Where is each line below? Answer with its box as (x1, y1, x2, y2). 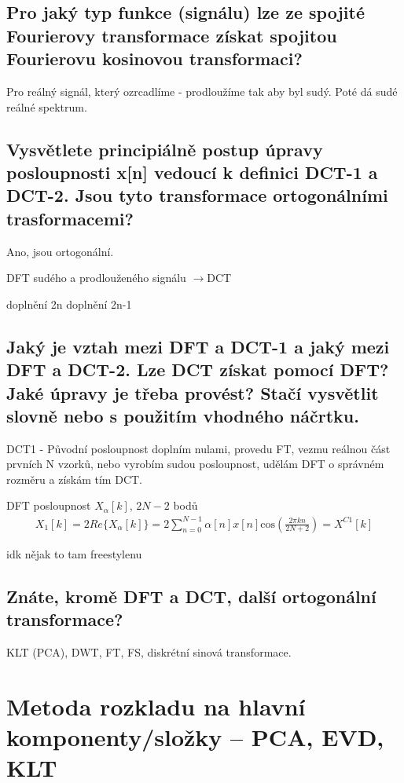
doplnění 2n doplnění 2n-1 (6, 295, 132, 312)
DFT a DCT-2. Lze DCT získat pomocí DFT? (6, 357, 389, 382)
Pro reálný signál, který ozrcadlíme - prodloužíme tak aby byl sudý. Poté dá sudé (6, 82, 398, 99)
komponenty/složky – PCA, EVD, (6, 720, 384, 752)
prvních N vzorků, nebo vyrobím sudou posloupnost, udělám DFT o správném (6, 456, 384, 472)
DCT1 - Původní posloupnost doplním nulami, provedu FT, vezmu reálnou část (6, 440, 391, 456)
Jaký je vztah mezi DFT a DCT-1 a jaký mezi (6, 334, 390, 358)
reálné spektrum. (6, 98, 87, 115)
